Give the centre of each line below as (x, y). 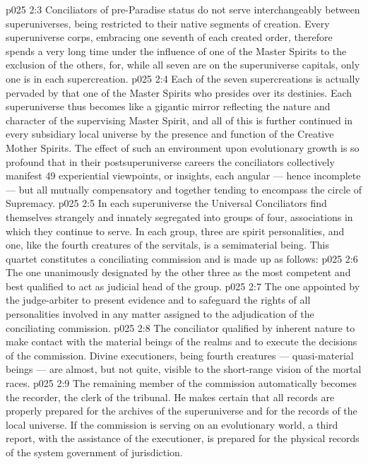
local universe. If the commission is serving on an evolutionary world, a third (172, 424)
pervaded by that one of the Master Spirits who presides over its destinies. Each (179, 92)
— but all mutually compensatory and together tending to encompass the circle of (184, 189)
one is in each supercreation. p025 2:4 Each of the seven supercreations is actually (183, 78)
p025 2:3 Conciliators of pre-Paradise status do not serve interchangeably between (183, 9)
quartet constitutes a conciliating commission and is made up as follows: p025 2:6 (182, 258)
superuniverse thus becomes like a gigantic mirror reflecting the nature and (168, 106)
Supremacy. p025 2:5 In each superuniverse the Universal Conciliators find (166, 203)
